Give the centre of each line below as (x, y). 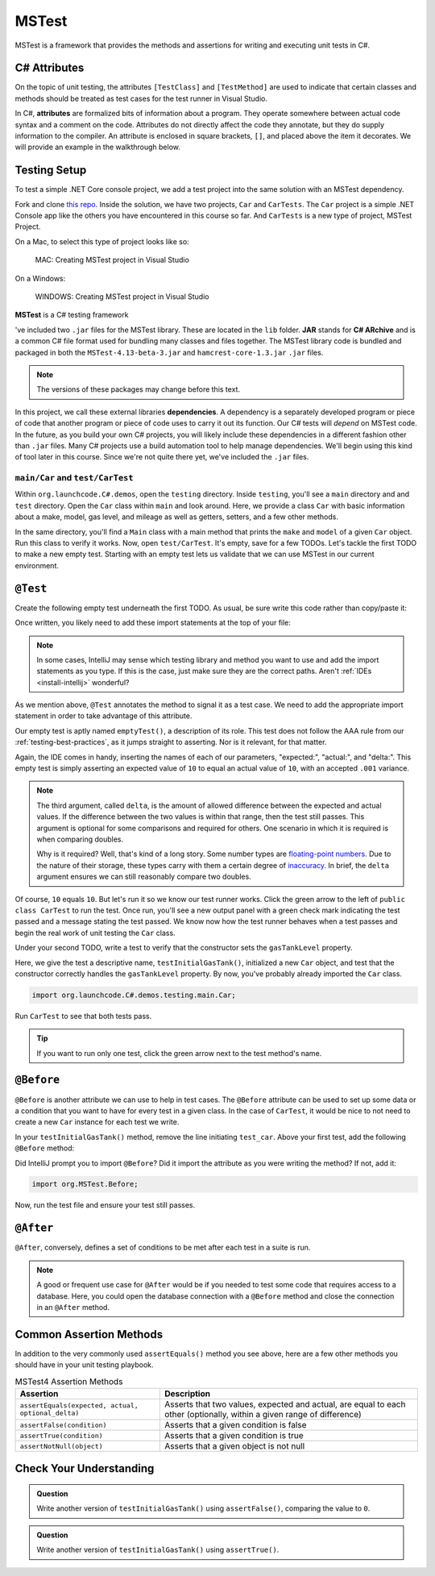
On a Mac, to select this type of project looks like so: (102, 241)
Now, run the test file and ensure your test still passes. (105, 1205)
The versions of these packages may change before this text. (139, 389)
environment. (37, 565)
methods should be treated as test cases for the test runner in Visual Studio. (141, 98)
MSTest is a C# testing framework (72, 315)
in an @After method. (73, 1307)
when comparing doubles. (80, 839)
